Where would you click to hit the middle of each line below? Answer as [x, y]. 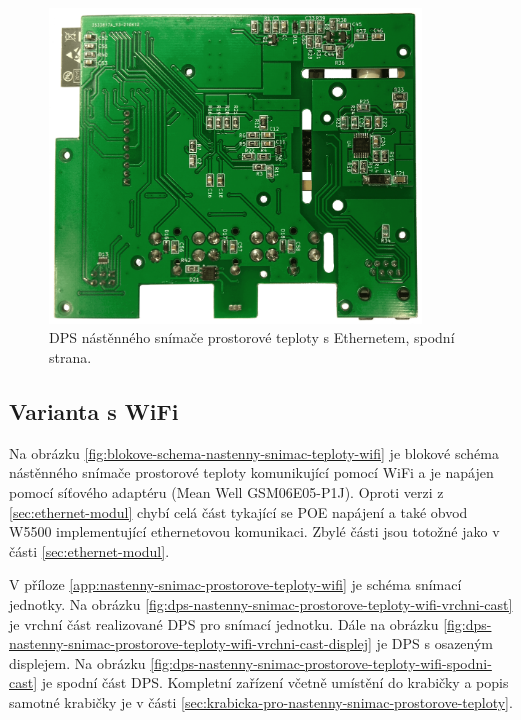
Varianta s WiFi [94, 411]
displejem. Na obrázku [77, 662]
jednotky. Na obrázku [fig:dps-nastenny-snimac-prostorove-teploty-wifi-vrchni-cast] [261, 604]
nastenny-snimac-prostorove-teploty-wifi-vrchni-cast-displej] [190, 643]
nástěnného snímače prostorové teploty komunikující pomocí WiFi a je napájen [251, 472]
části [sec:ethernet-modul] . [89, 550]
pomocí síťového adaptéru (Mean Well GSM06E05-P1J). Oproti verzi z [226, 492]
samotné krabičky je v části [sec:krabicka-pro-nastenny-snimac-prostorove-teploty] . [261, 702]
